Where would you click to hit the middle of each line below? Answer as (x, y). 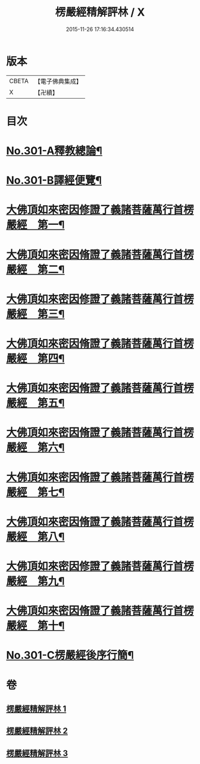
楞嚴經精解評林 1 (36, 709)
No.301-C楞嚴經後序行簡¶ (70, 655)
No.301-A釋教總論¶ (54, 151)
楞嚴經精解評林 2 (37, 731)
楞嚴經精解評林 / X (100, 12)
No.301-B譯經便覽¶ (54, 181)
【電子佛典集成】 (58, 81)
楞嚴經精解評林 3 (37, 753)
